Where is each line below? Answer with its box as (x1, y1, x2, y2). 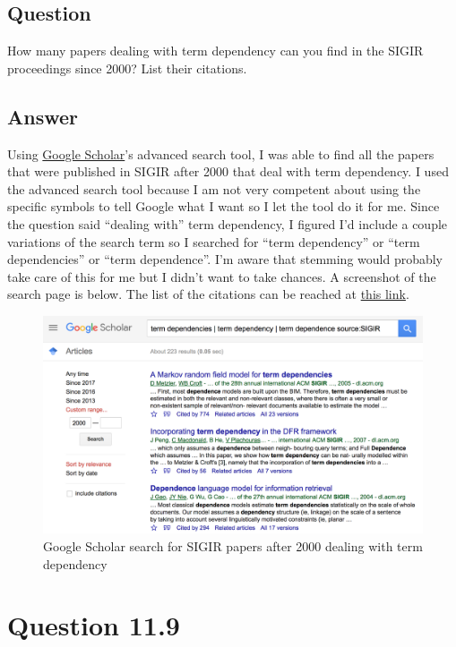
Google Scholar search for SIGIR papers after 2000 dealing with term (43, 537, 423, 555)
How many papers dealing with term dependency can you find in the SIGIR (7, 41, 424, 60)
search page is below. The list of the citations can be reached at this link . (7, 285, 409, 303)
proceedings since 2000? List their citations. (7, 58, 247, 77)
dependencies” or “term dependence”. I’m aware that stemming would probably (7, 250, 443, 268)
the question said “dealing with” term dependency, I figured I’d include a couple (7, 214, 448, 233)
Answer (7, 102, 79, 130)
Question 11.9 (7, 607, 180, 643)
